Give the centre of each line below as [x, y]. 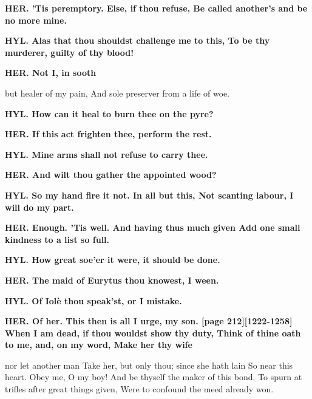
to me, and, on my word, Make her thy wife [99, 345]
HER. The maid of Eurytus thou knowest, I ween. [112, 280]
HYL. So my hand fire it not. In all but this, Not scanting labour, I [149, 195]
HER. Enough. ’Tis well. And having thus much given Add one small [153, 227]
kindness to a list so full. [57, 239]
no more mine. [36, 20]
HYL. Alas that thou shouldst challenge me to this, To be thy [137, 40]
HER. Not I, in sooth [51, 73]
